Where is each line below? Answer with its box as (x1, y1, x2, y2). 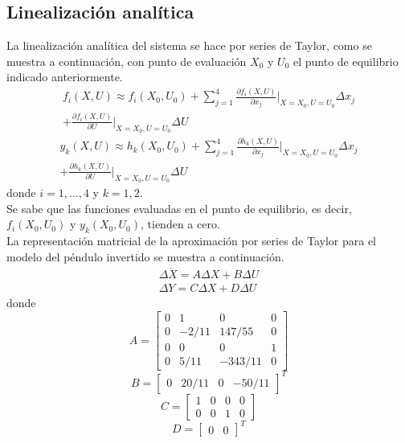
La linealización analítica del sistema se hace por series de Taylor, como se (6, 37, 372, 54)
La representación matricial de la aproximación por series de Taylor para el (6, 232, 376, 248)
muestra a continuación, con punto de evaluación (6, 52, 247, 69)
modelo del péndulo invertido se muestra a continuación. (6, 248, 284, 265)
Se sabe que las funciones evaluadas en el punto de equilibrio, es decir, (6, 199, 352, 216)
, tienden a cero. (141, 215, 220, 232)
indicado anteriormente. (6, 68, 123, 85)
